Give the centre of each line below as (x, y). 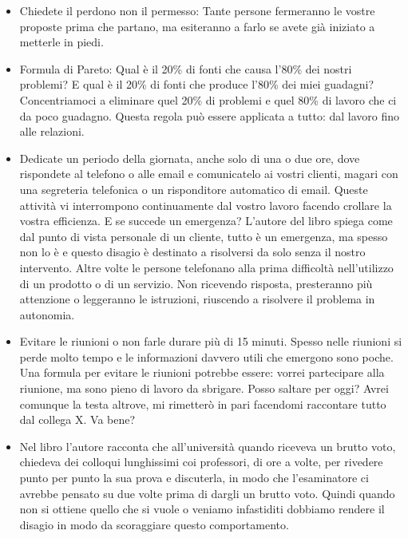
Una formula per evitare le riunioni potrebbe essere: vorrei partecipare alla (202, 372)
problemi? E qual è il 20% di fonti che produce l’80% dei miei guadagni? (197, 84)
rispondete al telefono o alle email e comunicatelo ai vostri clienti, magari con (209, 174)
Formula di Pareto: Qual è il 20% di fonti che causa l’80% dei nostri (186, 68)
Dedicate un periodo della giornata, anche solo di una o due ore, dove (190, 158)
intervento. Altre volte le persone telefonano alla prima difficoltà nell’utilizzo (206, 267)
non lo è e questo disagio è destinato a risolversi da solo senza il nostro (192, 252)
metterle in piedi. (61, 42)
